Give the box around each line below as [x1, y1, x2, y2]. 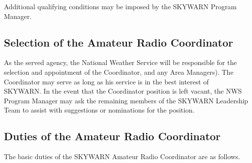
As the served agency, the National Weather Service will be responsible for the [4, 57, 237, 67]
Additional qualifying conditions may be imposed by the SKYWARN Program [4, 1, 237, 11]
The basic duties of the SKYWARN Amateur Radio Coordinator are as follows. [4, 151, 240, 162]
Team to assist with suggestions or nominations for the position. [4, 105, 195, 115]
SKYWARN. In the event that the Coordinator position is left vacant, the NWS [4, 86, 242, 96]
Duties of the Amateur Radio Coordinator [4, 129, 221, 144]
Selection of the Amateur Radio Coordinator [4, 34, 234, 49]
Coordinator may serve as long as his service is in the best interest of [4, 76, 209, 86]
